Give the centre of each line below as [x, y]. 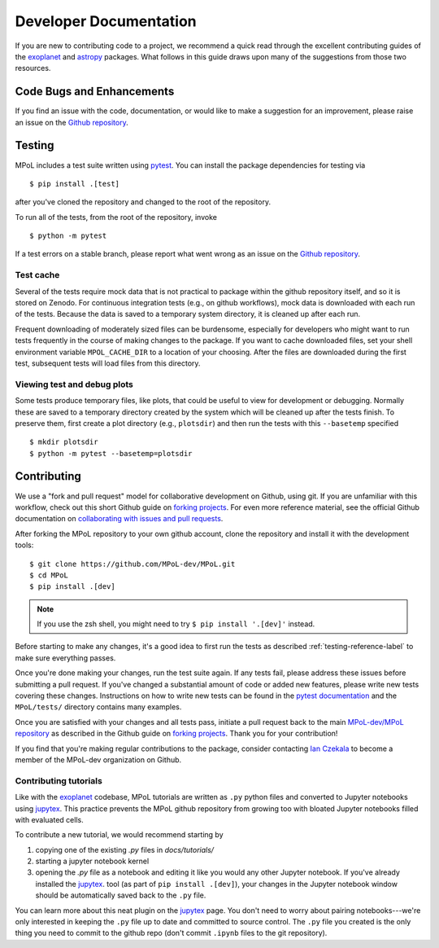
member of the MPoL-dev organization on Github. [98, 760]
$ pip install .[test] [75, 184]
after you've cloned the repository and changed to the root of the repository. [143, 202]
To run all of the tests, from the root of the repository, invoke [116, 217]
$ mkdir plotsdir [64, 442]
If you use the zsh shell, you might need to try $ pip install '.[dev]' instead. [176, 624]
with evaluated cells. [50, 819]
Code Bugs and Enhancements [95, 92]
